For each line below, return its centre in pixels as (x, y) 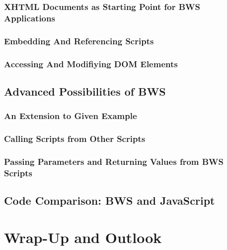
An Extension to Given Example (71, 116)
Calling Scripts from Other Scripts (75, 138)
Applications (30, 18)
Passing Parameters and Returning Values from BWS (114, 161)
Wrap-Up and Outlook (83, 237)
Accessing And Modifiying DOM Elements (91, 63)
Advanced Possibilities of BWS (85, 91)
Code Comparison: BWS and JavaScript (110, 200)
